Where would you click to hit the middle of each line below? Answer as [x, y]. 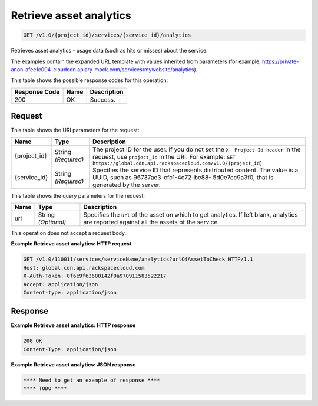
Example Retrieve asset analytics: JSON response [73, 364]
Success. [103, 99]
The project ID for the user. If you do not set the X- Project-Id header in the [196, 149]
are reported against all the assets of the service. [151, 222]
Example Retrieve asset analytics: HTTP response [73, 325]
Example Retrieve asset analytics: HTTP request [71, 244]
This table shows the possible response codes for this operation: [90, 80]
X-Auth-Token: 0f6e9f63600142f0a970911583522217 [95, 276]
